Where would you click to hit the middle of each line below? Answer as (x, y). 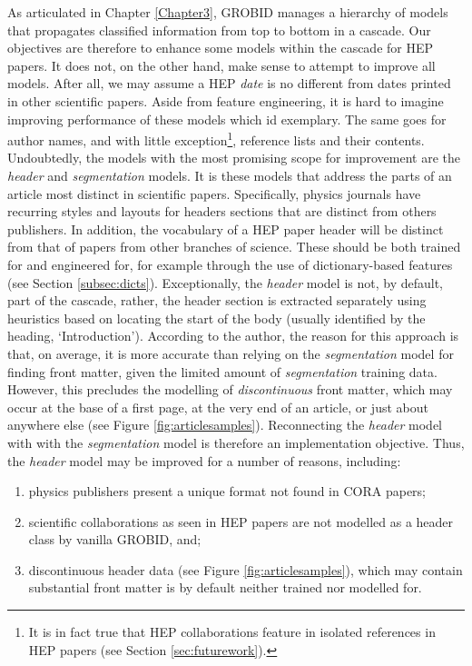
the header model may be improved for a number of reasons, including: (204, 460)
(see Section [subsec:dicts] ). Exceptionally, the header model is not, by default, (225, 282)
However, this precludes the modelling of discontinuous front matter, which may (230, 389)
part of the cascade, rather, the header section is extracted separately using (217, 300)
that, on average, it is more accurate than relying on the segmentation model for (231, 353)
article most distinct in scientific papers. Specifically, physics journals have (214, 193)
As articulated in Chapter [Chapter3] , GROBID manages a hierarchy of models (228, 12)
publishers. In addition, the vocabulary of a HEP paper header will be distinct (226, 229)
